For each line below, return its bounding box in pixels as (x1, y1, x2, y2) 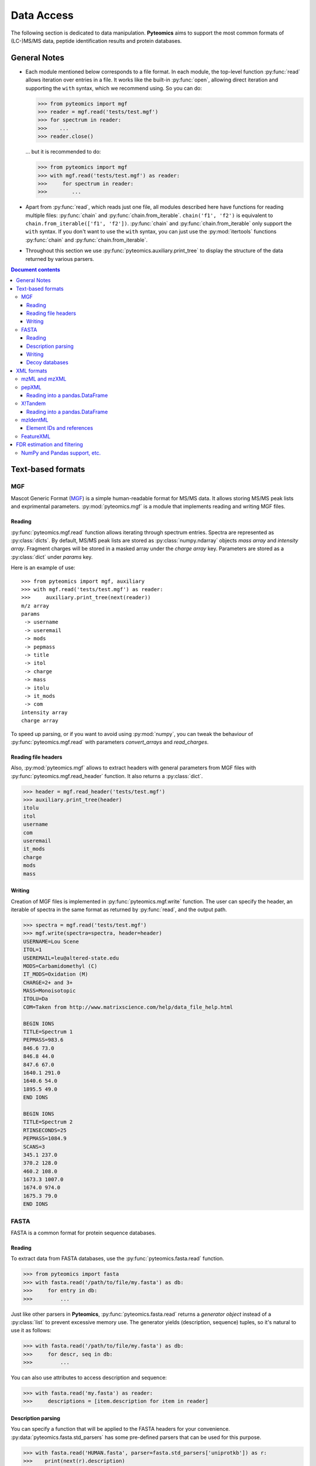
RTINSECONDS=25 (23, 1126, 67, 1134)
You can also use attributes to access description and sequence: (11, 1374, 167, 1381)
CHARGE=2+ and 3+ (23, 979, 73, 986)
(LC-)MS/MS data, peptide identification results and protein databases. (11, 37, 182, 44)
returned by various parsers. (25, 255, 95, 262)
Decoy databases (26, 359, 68, 366)
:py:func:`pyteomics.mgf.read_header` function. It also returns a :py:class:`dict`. (11, 772, 203, 779)
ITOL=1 (23, 946, 42, 953)
